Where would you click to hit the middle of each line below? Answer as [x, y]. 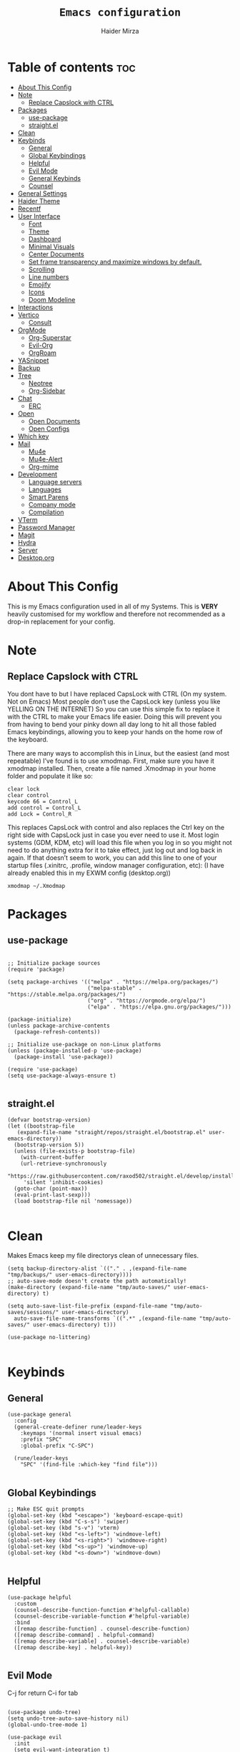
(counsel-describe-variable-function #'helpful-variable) [102, 1616]
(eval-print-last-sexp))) [52, 1195]
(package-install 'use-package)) [64, 1057]
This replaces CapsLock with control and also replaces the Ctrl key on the [116, 827]
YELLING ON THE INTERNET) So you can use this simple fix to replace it [114, 709]
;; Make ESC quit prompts [46, 1509]
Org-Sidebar [47, 391]
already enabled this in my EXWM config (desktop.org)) [89, 873]
